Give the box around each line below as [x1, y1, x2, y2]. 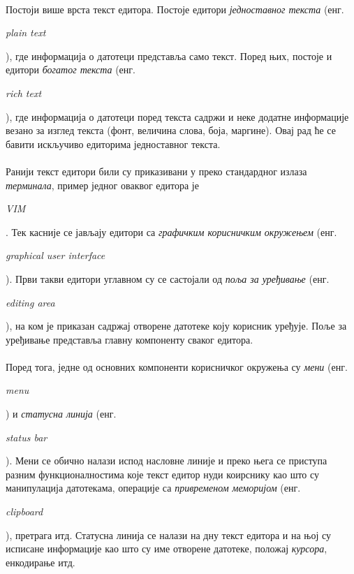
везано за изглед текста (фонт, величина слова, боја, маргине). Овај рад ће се [6, 123, 336, 138]
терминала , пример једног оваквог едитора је [6, 177, 199, 192]
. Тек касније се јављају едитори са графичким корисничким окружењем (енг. [6, 224, 337, 239]
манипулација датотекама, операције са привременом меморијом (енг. [6, 480, 301, 495]
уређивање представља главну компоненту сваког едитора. [6, 332, 253, 346]
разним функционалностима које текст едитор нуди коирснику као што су [6, 466, 320, 481]
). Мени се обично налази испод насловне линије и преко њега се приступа [6, 453, 327, 468]
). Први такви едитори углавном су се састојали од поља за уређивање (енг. [6, 271, 330, 286]
